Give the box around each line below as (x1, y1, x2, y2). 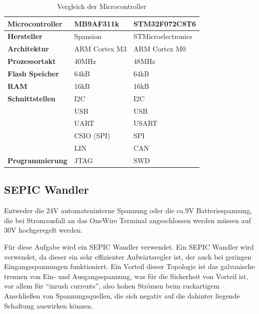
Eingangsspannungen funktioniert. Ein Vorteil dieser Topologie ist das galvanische (4, 261, 255, 272)
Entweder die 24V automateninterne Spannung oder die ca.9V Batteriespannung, (4, 205, 252, 216)
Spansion (74, 31, 101, 41)
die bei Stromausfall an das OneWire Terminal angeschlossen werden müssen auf (4, 215, 251, 225)
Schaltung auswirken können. (4, 300, 93, 311)
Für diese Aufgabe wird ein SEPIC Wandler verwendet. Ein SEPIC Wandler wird (4, 241, 254, 252)
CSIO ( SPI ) (74, 130, 110, 141)
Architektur (7, 43, 49, 54)
